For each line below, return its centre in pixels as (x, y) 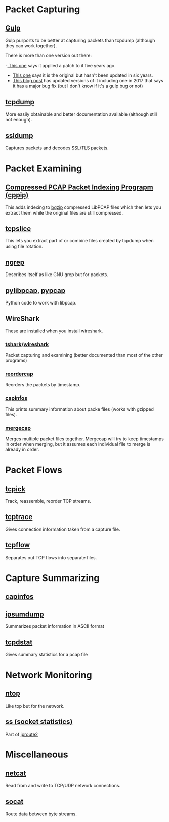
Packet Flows (34, 470)
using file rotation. (24, 246)
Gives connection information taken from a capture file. (63, 529)
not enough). (19, 119)
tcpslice (18, 229)
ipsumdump (25, 614)
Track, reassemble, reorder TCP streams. (48, 501)
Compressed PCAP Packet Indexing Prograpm (79, 187)
